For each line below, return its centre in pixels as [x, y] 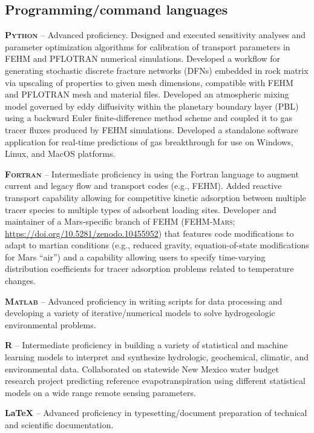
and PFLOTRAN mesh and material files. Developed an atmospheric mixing [147, 94]
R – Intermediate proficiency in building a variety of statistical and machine [146, 345]
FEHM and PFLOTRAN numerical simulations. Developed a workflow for [143, 58]
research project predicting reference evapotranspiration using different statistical [155, 381]
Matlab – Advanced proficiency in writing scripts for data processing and [144, 301]
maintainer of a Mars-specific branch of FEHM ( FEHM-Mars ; [120, 221]
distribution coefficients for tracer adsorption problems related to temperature [149, 269]
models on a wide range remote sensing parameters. [100, 392]
